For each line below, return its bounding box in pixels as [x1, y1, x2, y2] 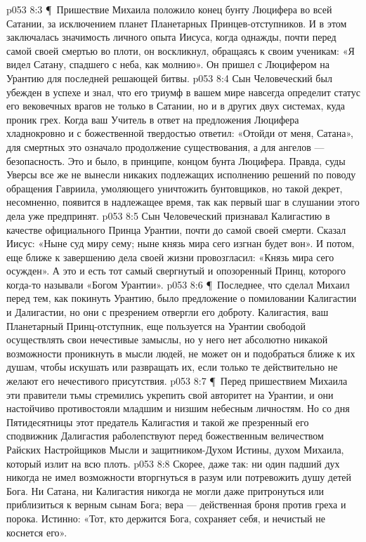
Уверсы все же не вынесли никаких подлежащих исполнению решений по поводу [6, 167, 356, 182]
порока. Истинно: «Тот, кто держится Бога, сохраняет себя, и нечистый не [6, 510, 325, 525]
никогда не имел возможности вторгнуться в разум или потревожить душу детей [6, 470, 352, 484]
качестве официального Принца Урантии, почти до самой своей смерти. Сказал [6, 222, 346, 237]
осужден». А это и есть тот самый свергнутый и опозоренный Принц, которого [6, 263, 346, 278]
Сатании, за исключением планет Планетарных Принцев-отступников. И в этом [6, 15, 347, 30]
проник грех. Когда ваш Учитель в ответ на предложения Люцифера [6, 112, 299, 126]
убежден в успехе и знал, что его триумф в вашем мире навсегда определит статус [6, 84, 360, 99]
